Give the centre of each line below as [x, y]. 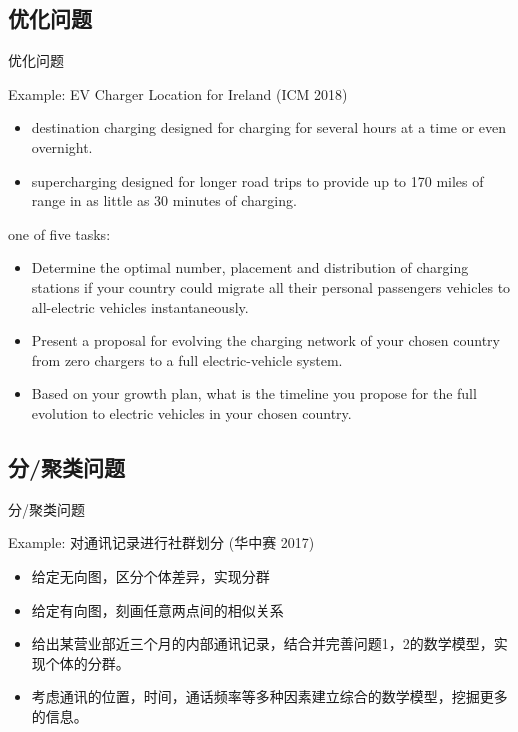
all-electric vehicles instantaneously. [140, 306]
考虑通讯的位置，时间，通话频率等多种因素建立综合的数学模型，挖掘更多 [269, 696]
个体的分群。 [87, 662]
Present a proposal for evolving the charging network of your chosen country [265, 340]
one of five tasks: [59, 233]
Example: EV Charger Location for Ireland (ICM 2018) [178, 93]
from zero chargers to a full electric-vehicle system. [187, 359]
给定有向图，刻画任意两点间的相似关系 [157, 609]
